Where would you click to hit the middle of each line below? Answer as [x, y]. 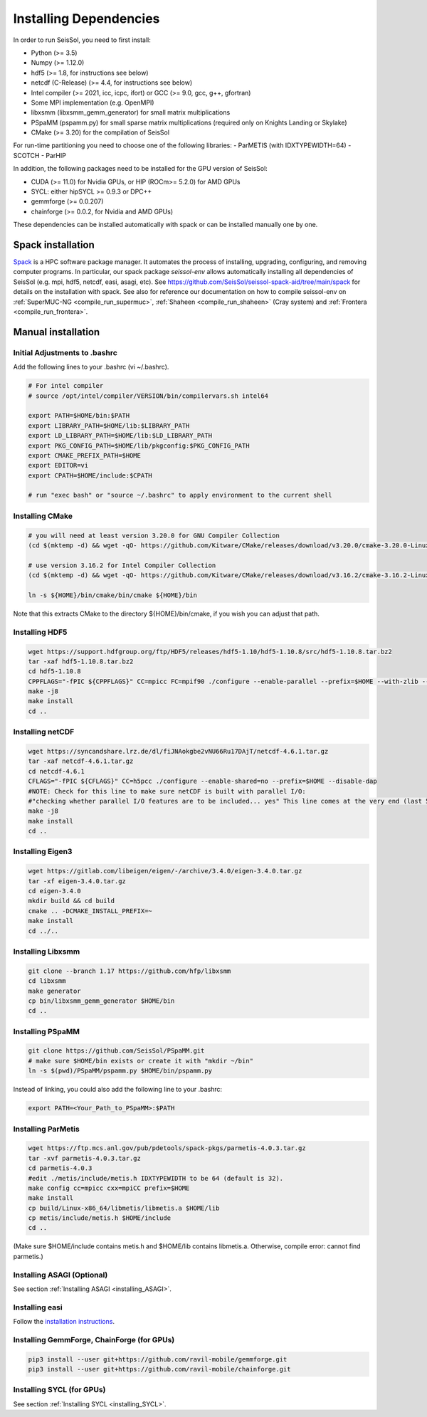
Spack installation [54, 245]
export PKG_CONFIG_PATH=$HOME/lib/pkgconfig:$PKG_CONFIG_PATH [139, 446]
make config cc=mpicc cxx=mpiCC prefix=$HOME [109, 1188]
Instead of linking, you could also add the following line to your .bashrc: [118, 1090]
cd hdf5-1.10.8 [54, 671]
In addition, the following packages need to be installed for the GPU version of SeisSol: [141, 169]
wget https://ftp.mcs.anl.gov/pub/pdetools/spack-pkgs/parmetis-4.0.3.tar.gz [167, 1148]
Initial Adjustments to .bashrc [65, 352]
